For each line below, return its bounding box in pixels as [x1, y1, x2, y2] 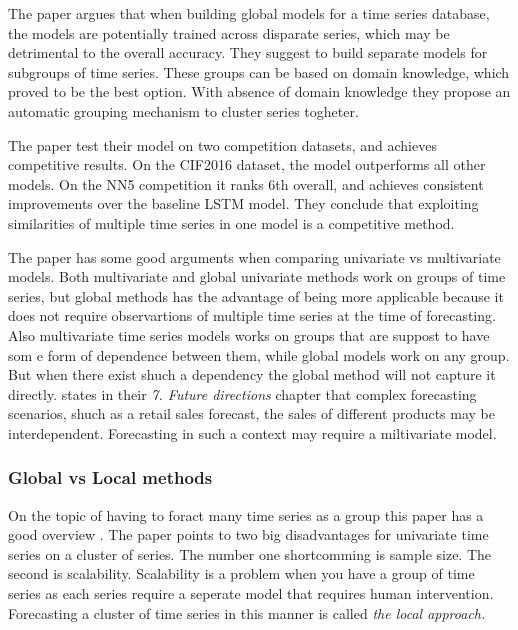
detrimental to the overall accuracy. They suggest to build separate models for [8, 42, 488, 63]
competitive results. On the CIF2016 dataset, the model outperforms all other [8, 154, 486, 175]
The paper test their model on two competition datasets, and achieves [8, 134, 437, 155]
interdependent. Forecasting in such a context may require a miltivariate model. [8, 422, 497, 443]
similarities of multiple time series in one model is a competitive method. [8, 212, 455, 233]
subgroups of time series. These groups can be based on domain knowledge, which [8, 61, 510, 82]
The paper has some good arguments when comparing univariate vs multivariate [8, 246, 501, 267]
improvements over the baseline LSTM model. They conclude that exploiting [8, 193, 479, 214]
